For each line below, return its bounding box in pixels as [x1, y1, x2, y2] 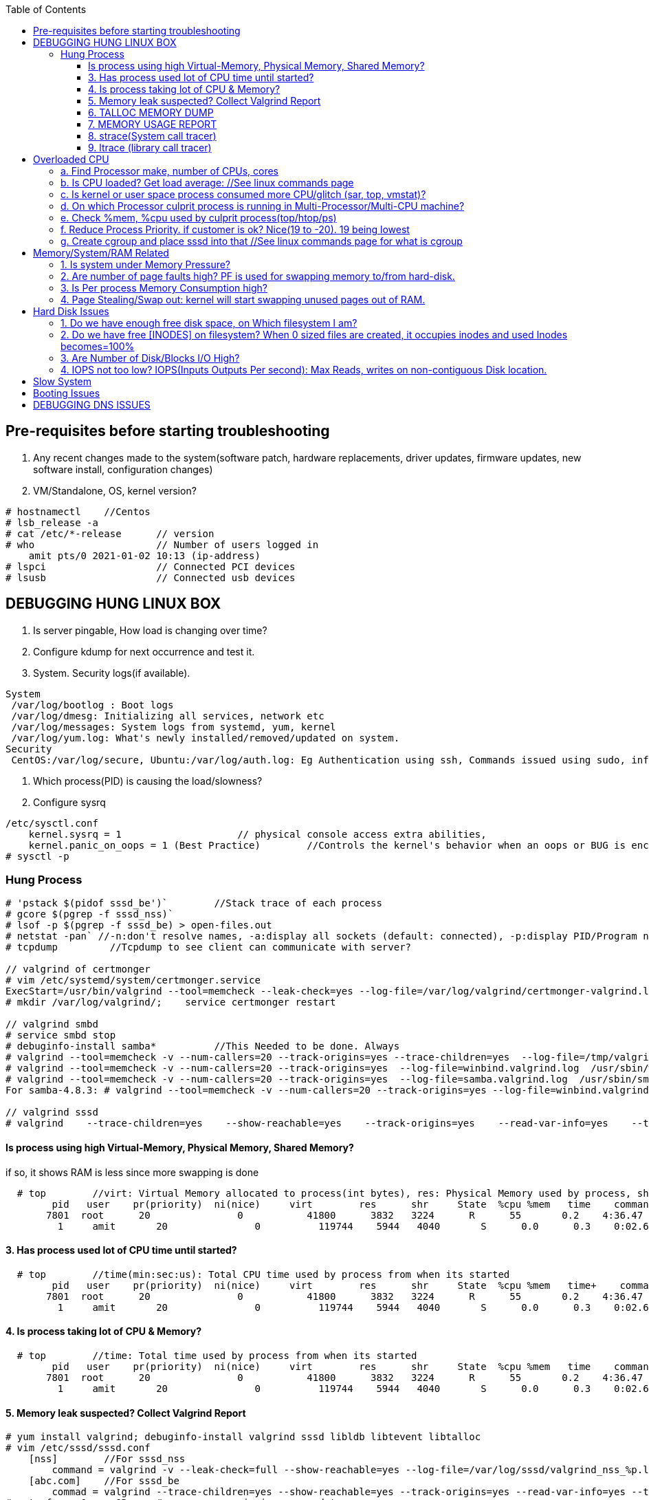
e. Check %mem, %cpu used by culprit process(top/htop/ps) [60, 212, 337, 224]
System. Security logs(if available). [33, 666, 190, 679]
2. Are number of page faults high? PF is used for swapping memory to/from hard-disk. [60, 270, 455, 282]
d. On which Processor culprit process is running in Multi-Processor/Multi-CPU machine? [60, 200, 465, 212]
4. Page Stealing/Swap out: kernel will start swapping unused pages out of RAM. [60, 294, 426, 305]
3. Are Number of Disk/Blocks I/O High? [60, 352, 240, 364]
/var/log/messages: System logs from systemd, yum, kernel [11, 721, 336, 732]
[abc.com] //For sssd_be [28, 1475, 179, 1487]
